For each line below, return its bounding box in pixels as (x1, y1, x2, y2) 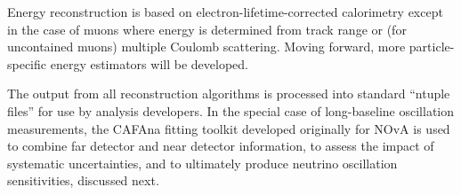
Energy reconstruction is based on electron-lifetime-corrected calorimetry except (7, 3, 443, 20)
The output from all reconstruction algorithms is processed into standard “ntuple (7, 84, 450, 103)
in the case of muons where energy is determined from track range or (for (7, 19, 407, 38)
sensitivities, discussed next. (7, 171, 159, 190)
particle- (408, 37, 455, 56)
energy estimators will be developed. (50, 54, 248, 73)
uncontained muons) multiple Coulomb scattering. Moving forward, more (7, 37, 406, 56)
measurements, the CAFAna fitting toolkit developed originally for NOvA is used (7, 119, 450, 137)
